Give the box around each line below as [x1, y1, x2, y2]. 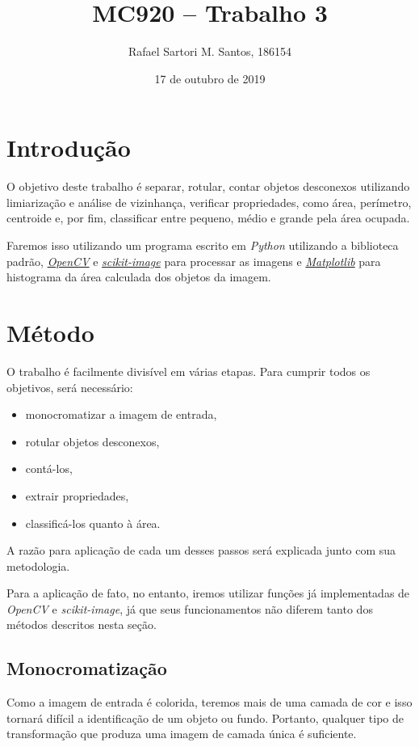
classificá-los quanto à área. [25, 514, 161, 531]
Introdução [6, 131, 131, 164]
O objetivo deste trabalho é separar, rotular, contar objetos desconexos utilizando [6, 178, 410, 195]
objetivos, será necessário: [6, 378, 133, 395]
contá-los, [25, 460, 73, 477]
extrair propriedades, [25, 487, 129, 504]
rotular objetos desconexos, [25, 433, 160, 449]
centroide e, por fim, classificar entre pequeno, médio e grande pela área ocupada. [6, 209, 410, 226]
